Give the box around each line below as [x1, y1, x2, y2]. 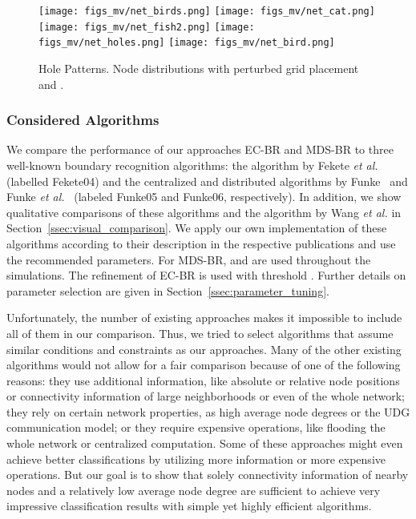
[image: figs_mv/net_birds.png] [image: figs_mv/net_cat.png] [38, 6, 375, 17]
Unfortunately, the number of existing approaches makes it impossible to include [6, 309, 402, 326]
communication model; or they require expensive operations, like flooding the [6, 419, 386, 436]
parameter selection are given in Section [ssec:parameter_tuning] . [6, 282, 329, 299]
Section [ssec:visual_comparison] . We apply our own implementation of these [6, 219, 387, 236]
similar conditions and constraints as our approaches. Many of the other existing [6, 340, 402, 357]
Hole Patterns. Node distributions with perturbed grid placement [38, 59, 359, 76]
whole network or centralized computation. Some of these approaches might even [6, 435, 403, 452]
